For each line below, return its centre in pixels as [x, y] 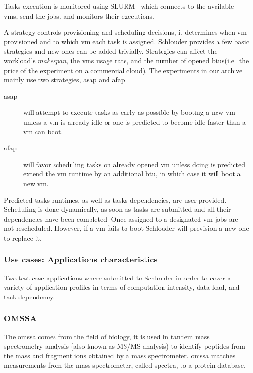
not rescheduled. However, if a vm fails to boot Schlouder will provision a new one [126, 228]
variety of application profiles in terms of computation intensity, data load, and [122, 287]
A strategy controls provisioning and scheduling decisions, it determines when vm [125, 32]
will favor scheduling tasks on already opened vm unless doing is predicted [134, 164]
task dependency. [29, 296]
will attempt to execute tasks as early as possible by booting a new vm [129, 112]
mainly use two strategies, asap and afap [64, 80]
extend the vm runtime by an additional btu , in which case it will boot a [132, 174]
